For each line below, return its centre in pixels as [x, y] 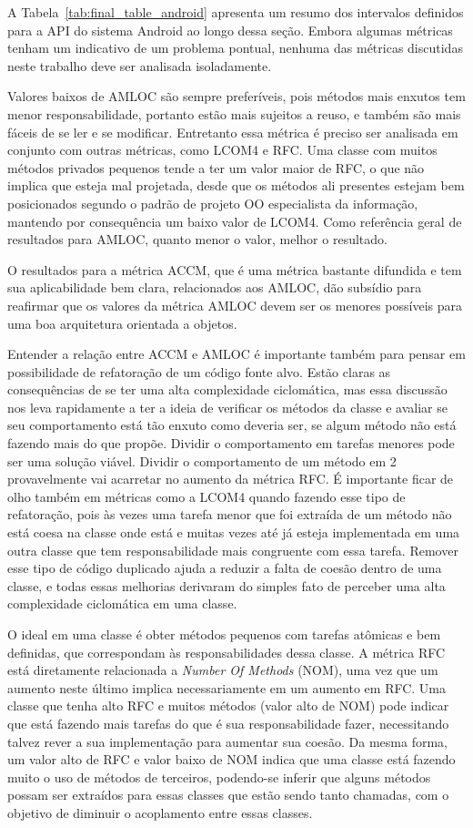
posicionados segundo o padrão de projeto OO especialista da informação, [213, 203]
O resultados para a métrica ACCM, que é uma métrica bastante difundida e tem [235, 269]
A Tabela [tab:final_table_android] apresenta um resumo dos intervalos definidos [236, 12]
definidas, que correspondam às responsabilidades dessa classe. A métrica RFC [226, 652]
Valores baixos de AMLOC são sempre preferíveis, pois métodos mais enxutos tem [236, 96]
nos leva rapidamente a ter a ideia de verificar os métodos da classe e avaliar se [227, 407]
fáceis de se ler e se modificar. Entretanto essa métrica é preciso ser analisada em [233, 132]
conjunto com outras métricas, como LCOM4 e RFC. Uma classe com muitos [222, 150]
